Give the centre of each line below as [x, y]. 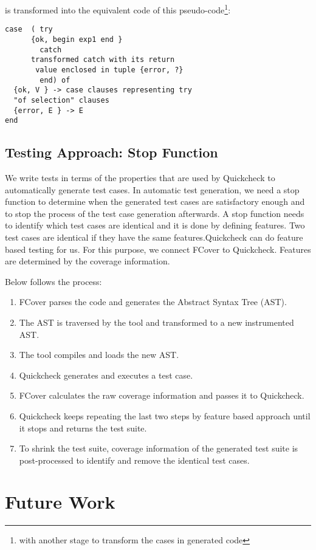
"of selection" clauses [61, 100]
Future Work [60, 502]
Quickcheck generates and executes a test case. [106, 375]
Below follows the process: [53, 281]
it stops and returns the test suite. [83, 428]
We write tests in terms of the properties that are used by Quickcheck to [140, 178]
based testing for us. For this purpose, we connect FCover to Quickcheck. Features [158, 249]
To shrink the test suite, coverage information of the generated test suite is [159, 448]
